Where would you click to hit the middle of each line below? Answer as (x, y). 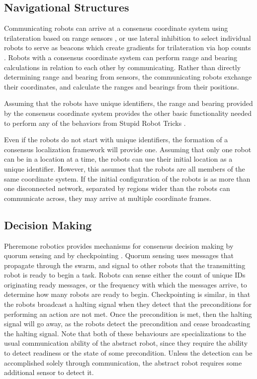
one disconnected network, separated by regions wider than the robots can (117, 188)
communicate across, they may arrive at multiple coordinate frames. (108, 198)
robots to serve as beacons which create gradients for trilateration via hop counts (128, 47)
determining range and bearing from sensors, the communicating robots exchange (128, 77)
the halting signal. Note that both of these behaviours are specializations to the (125, 333)
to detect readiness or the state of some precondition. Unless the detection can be (128, 353)
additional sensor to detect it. (49, 372)
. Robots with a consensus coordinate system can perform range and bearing (121, 57)
